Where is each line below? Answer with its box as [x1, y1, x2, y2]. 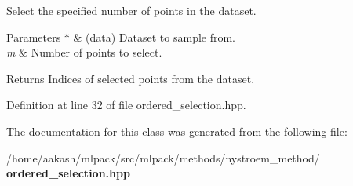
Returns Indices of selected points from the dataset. [6, 70, 255, 86]
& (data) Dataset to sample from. [73, 28, 236, 45]
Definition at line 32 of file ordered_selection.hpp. [6, 97, 246, 113]
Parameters [6, 28, 61, 45]
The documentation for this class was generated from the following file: [6, 122, 348, 139]
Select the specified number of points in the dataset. [6, 2, 257, 18]
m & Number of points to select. [6, 44, 162, 60]
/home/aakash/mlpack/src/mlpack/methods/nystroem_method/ [6, 149, 320, 166]
